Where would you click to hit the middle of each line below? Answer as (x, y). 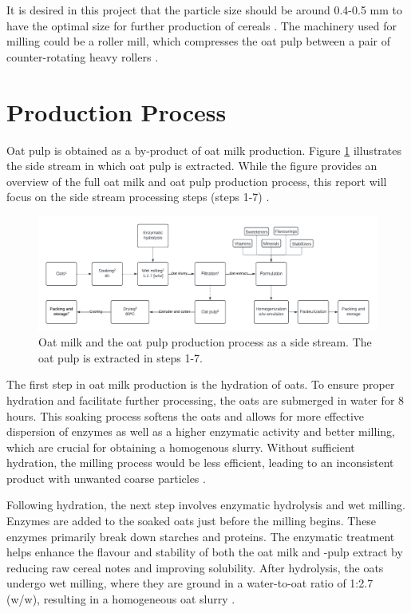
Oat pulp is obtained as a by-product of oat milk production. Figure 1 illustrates (204, 150)
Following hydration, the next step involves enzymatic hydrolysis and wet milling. (206, 505)
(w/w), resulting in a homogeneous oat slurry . (121, 599)
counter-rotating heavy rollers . (83, 56)
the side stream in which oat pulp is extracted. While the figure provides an (192, 166)
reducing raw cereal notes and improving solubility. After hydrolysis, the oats (195, 567)
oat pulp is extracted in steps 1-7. (121, 357)
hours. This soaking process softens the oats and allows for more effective (186, 415)
